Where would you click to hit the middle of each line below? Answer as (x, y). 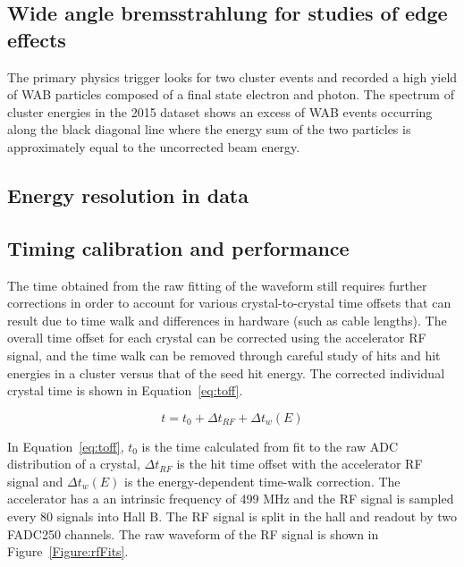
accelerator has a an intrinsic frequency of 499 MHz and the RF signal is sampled (231, 499)
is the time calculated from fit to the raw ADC (270, 446)
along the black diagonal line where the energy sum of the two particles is (209, 129)
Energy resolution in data (128, 195)
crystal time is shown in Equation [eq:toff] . (125, 390)
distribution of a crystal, (74, 464)
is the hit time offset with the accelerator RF (299, 464)
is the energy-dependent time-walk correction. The (262, 481)
